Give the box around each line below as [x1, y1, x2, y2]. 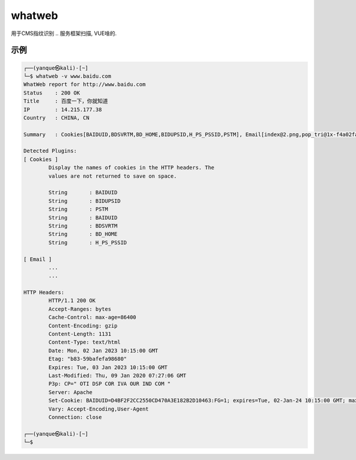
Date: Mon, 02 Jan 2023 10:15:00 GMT [48, 347, 158, 354]
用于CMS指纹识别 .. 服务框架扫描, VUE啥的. [11, 30, 117, 37]
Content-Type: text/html [48, 339, 121, 346]
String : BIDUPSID [48, 197, 121, 204]
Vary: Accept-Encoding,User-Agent [48, 405, 149, 412]
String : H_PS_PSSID [48, 239, 127, 246]
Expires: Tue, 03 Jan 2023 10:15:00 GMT [48, 364, 168, 371]
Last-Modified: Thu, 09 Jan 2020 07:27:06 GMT [48, 372, 186, 379]
